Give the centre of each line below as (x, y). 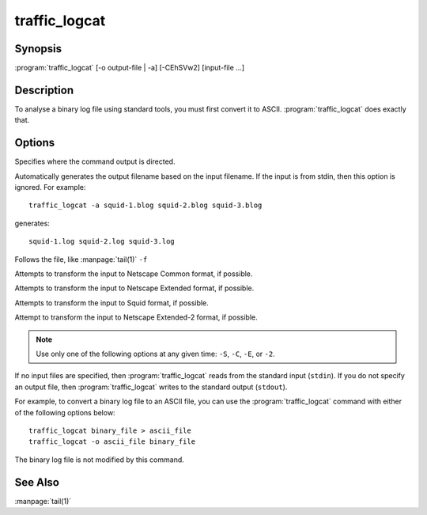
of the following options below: (65, 412)
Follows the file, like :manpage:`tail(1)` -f (81, 259)
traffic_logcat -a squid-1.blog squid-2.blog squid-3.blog (145, 205)
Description (44, 90)
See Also (37, 482)
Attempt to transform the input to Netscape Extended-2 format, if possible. (136, 317)
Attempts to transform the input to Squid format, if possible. (111, 303)
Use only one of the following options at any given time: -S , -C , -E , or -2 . (156, 354)
